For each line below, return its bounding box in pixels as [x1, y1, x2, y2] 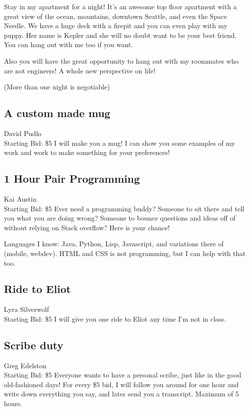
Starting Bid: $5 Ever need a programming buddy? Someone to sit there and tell [4, 203, 245, 213]
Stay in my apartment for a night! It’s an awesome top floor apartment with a [4, 1, 237, 11]
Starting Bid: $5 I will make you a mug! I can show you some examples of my [4, 137, 235, 148]
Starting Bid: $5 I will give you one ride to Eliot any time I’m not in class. [4, 313, 226, 324]
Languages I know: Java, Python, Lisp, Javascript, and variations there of [4, 239, 224, 249]
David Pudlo [4, 128, 42, 138]
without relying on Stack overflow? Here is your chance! [4, 222, 170, 232]
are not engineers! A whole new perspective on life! [4, 65, 156, 75]
